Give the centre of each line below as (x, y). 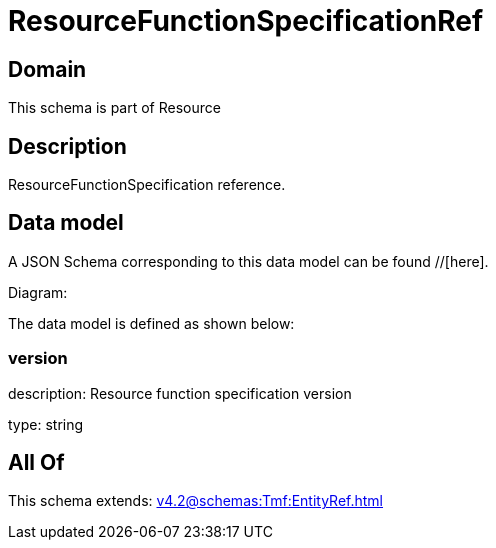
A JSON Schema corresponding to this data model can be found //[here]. (248, 261)
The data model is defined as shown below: (151, 323)
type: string (46, 424)
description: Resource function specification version (180, 393)
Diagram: (38, 292)
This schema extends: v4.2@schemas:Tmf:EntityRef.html (196, 501)
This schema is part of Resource (114, 108)
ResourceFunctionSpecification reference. (147, 185)
